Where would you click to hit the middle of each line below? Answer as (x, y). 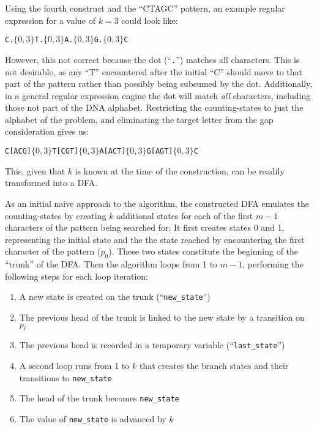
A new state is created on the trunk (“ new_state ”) (115, 297)
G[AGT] (160, 151)
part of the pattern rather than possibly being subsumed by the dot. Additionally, (159, 84)
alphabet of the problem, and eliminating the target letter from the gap (139, 119)
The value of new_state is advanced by (93, 418)
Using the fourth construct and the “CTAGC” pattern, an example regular (145, 8)
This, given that (35, 170)
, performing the (273, 264)
